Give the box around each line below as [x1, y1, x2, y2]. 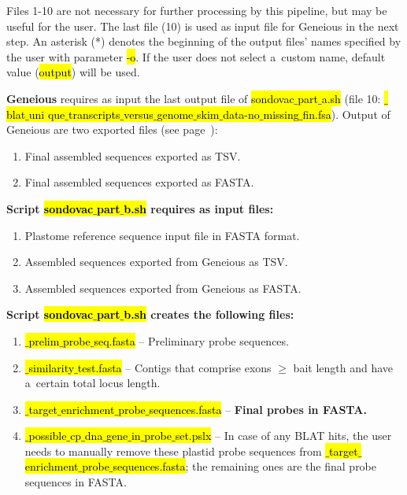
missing [263, 105, 299, 122]
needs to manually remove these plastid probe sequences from [24, 442, 322, 459]
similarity [28, 359, 75, 375]
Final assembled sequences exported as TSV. [24, 147, 241, 164]
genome [157, 105, 194, 122]
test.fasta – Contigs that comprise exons [77, 359, 272, 375]
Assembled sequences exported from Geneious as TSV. [24, 253, 288, 270]
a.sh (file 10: [321, 90, 381, 106]
